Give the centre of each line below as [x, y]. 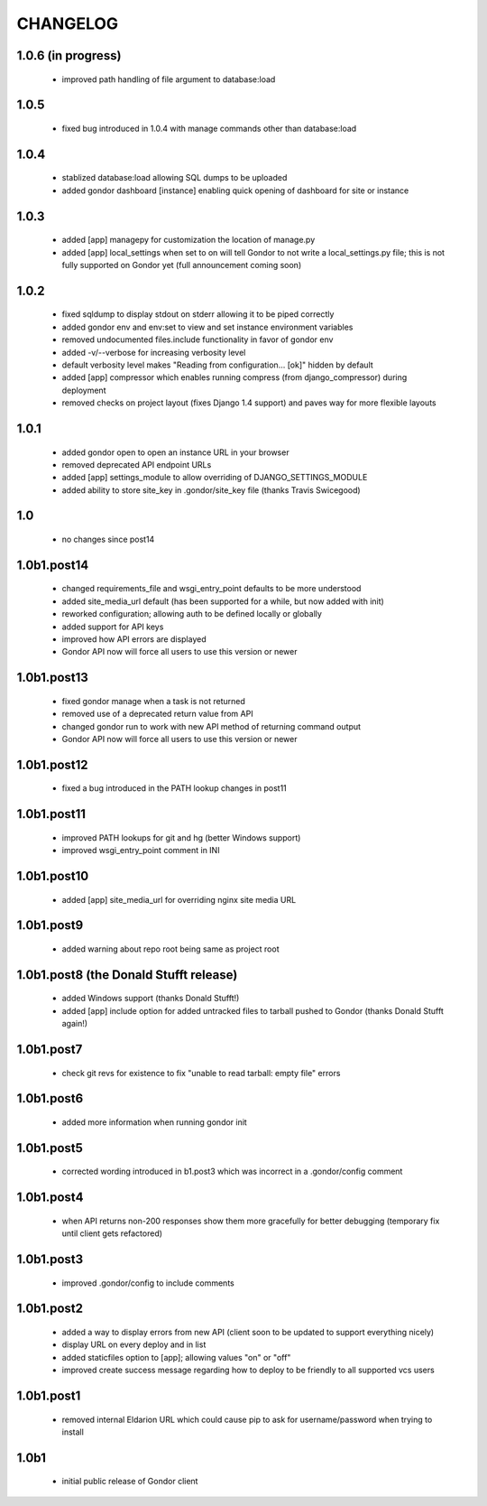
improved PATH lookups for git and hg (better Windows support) [181, 837]
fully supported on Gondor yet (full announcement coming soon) [182, 265]
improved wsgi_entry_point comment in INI [141, 851]
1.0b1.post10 [53, 876]
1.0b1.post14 [53, 565]
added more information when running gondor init [154, 1122]
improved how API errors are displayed [134, 639]
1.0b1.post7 [50, 1050]
